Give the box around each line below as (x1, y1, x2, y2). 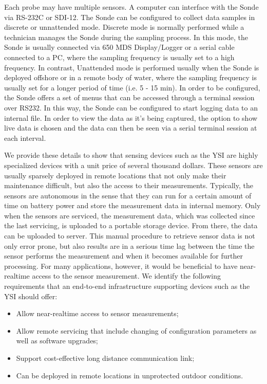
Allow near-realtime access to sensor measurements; (16, 308, 179, 319)
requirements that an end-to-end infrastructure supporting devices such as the (4, 281, 250, 291)
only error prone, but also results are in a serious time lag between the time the (4, 240, 255, 251)
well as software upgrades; (16, 335, 98, 346)
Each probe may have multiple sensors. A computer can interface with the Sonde (4, 2, 259, 12)
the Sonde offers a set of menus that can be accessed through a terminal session (4, 92, 255, 103)
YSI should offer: (4, 290, 58, 301)
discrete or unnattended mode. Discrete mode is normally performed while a (4, 22, 244, 32)
